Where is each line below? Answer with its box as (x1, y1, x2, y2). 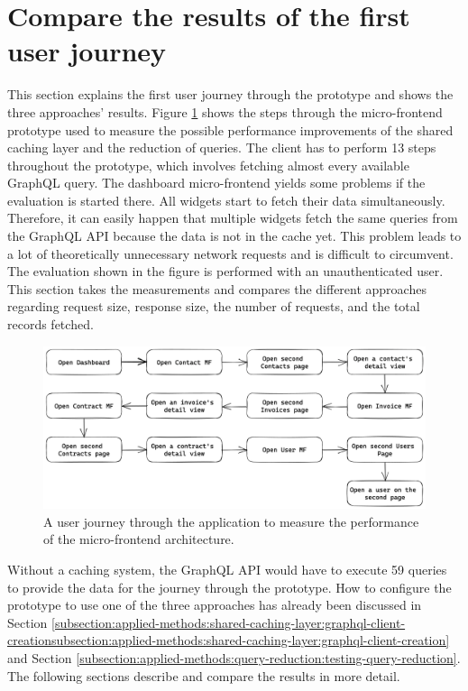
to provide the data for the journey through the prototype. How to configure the (7, 577, 452, 596)
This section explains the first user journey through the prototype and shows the (7, 85, 454, 104)
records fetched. (7, 315, 94, 334)
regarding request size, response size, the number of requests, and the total (7, 297, 420, 316)
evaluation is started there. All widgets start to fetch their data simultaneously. (7, 190, 445, 209)
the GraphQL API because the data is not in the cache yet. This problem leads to (7, 226, 462, 245)
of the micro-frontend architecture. (43, 530, 234, 548)
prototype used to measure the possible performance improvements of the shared (7, 120, 454, 139)
